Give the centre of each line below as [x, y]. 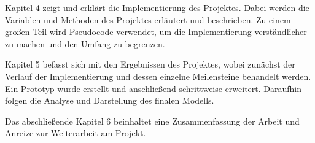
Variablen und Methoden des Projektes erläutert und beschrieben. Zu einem [148, 19]
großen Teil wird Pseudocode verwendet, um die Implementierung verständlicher [156, 32]
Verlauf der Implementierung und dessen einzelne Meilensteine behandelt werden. [158, 76]
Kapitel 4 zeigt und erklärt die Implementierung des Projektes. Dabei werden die [157, 7]
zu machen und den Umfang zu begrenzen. [85, 43]
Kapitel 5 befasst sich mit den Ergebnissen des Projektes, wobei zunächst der [150, 64]
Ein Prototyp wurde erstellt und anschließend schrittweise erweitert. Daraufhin [154, 88]
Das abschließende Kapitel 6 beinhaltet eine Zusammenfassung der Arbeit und [152, 121]
